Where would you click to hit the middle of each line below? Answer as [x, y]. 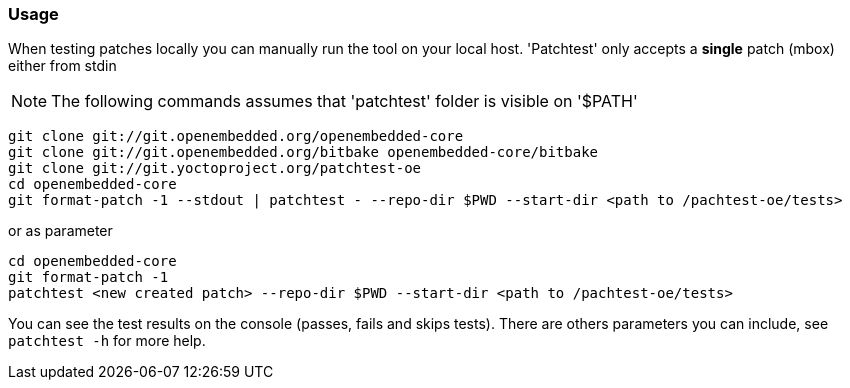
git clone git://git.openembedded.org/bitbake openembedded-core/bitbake [303, 152]
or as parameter [60, 231]
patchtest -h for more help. [107, 341]
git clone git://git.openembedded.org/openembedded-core [236, 136]
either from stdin [62, 66]
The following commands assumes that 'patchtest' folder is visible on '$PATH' [344, 101]
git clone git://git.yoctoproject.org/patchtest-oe [215, 168]
